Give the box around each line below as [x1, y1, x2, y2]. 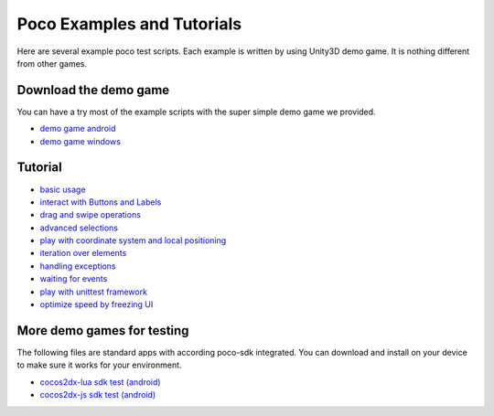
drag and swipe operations [39, 209, 142, 220]
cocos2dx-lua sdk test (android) [39, 376, 161, 388]
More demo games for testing [16, 323, 189, 338]
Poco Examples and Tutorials [16, 14, 242, 34]
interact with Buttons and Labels [39, 197, 162, 208]
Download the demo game [16, 82, 170, 98]
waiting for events [39, 273, 108, 284]
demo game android [39, 123, 116, 134]
